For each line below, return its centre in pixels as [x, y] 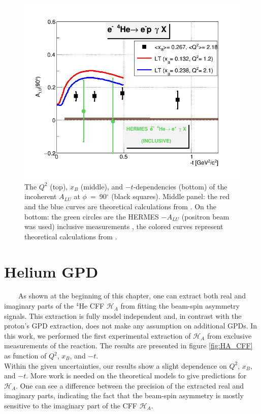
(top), [59, 186]
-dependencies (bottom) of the [180, 186]
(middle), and [102, 186]
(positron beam [205, 216]
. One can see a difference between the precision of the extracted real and [130, 385]
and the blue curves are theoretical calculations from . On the [120, 206]
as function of [25, 356]
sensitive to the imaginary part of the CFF [71, 405]
